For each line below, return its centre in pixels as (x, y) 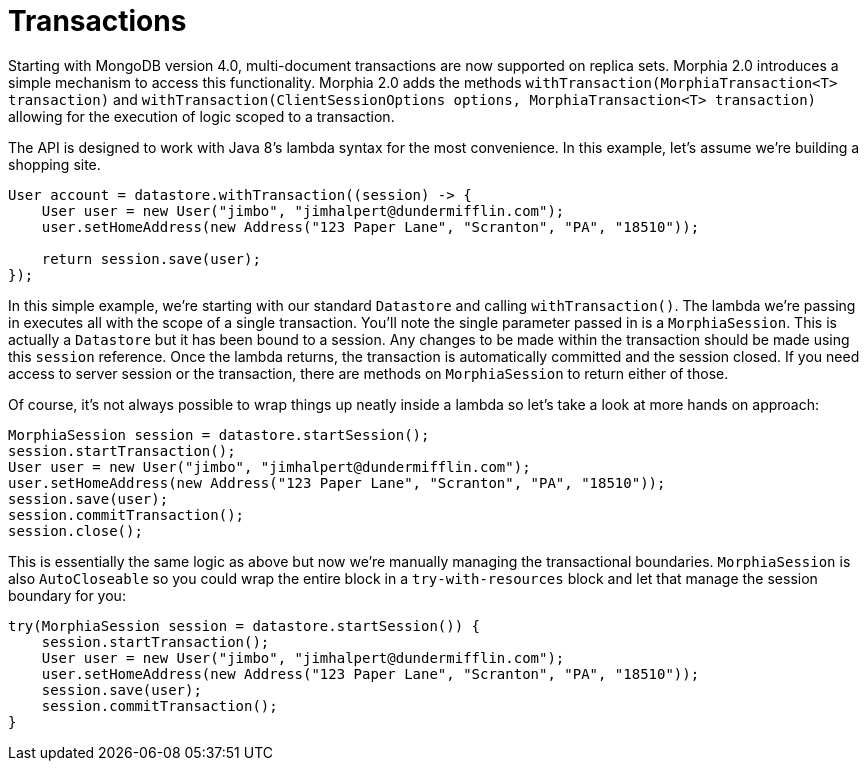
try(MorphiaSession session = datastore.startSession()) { (244, 625)
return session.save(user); (151, 258)
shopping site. (54, 164)
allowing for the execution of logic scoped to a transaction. (201, 116)
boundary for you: (67, 595)
